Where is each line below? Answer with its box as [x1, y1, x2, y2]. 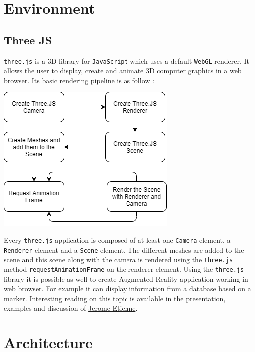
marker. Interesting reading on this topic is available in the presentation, [4, 293, 226, 303]
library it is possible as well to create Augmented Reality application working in [4, 273, 248, 284]
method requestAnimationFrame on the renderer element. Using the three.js [4, 264, 244, 274]
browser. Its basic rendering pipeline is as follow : [4, 75, 154, 85]
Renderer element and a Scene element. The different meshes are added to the [4, 244, 244, 255]
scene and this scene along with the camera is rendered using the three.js [4, 254, 233, 264]
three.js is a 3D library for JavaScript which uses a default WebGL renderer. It [4, 55, 250, 66]
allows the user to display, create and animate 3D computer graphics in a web [4, 65, 242, 76]
